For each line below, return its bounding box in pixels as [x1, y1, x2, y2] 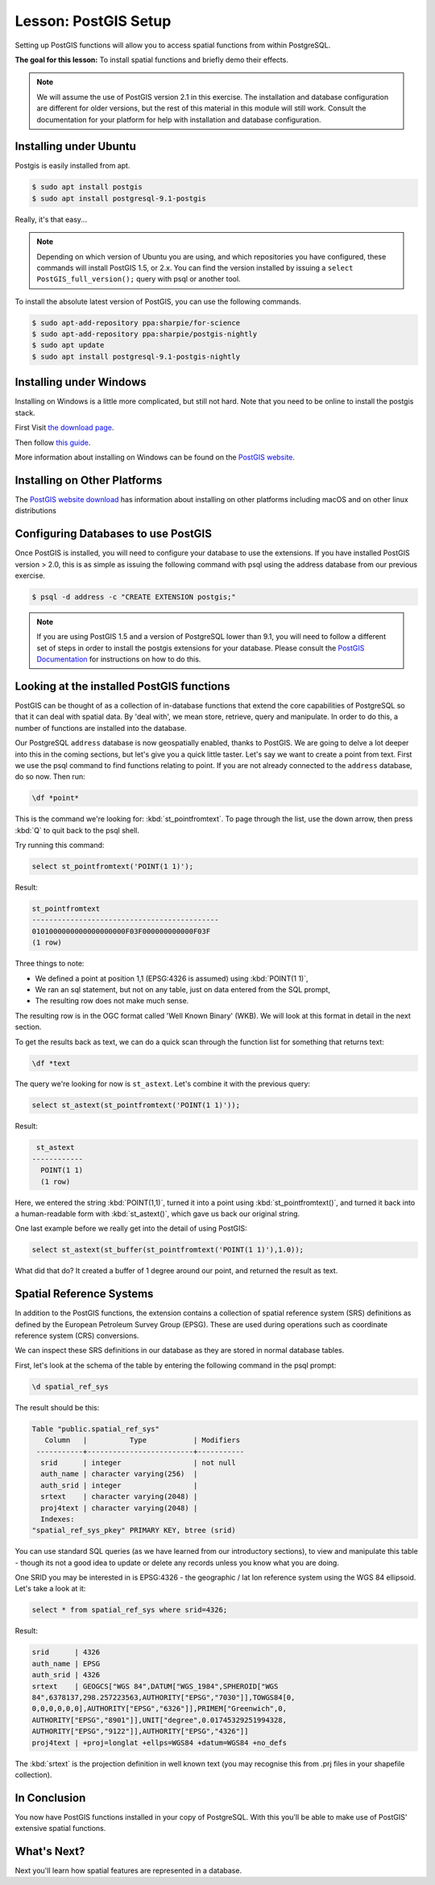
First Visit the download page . [14, 423, 114, 433]
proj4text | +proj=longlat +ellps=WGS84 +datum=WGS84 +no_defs [31, 1738, 288, 1747]
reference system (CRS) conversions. [14, 1331, 139, 1341]
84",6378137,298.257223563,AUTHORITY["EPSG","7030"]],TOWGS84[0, [31, 1692, 296, 1702]
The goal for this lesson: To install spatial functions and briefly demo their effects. [14, 55, 289, 64]
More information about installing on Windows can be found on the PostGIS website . [14, 452, 296, 462]
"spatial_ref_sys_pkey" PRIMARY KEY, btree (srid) [31, 1526, 237, 1535]
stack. [14, 408, 35, 417]
